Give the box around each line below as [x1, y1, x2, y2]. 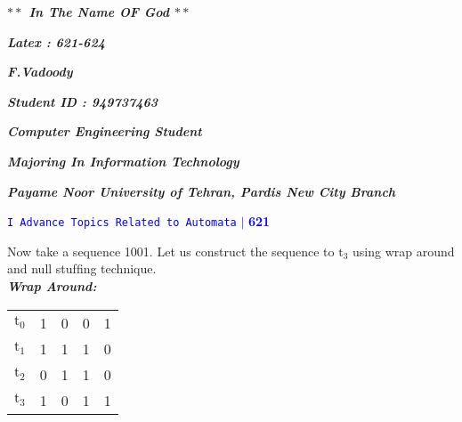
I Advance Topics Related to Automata [7, 216, 237, 230]
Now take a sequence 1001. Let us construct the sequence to [7, 241, 335, 260]
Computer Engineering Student [7, 122, 202, 141]
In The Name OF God [28, 3, 170, 20]
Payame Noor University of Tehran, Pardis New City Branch [7, 182, 396, 200]
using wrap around [353, 241, 455, 260]
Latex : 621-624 [7, 32, 105, 51]
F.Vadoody [7, 62, 73, 81]
